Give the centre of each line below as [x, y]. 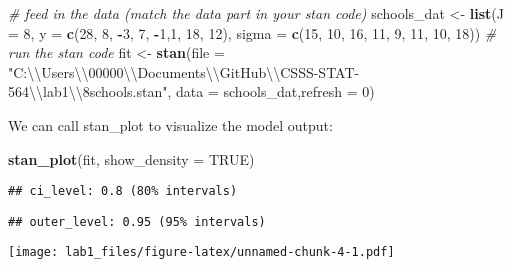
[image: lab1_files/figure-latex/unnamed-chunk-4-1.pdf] [201, 252]
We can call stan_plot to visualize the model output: [170, 124]
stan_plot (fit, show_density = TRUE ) [131, 158]
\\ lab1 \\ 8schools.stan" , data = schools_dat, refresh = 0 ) [202, 91]
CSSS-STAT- [320, 71]
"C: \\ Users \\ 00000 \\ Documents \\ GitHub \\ [144, 71]
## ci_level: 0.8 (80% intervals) [123, 191]
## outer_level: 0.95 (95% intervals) [137, 221]
